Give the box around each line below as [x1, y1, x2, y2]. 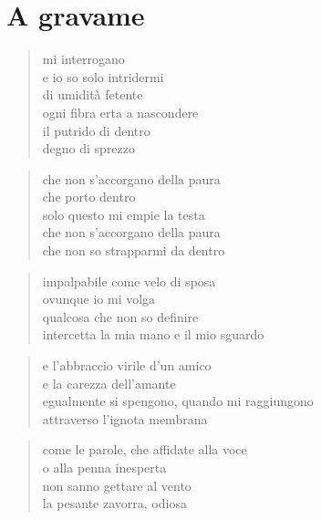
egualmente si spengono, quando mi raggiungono [42, 391, 314, 411]
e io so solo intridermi [42, 67, 164, 86]
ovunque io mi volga [42, 289, 156, 308]
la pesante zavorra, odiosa [42, 494, 187, 513]
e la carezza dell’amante [42, 373, 176, 392]
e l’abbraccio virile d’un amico [42, 356, 212, 375]
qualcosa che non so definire [42, 307, 199, 326]
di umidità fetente [42, 85, 143, 104]
